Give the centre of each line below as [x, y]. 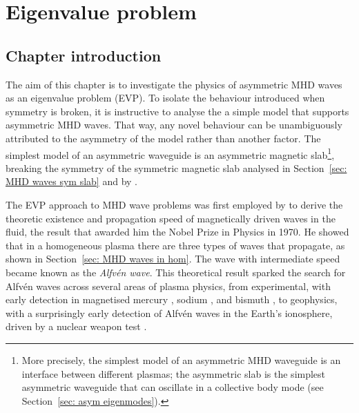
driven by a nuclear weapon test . [76, 326]
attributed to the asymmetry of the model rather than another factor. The [163, 138]
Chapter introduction [84, 55]
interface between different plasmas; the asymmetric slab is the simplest [174, 373]
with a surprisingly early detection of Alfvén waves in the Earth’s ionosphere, [169, 313]
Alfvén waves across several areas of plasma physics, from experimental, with [168, 286]
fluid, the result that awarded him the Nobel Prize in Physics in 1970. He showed [177, 232]
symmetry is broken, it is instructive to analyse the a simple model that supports [177, 111]
